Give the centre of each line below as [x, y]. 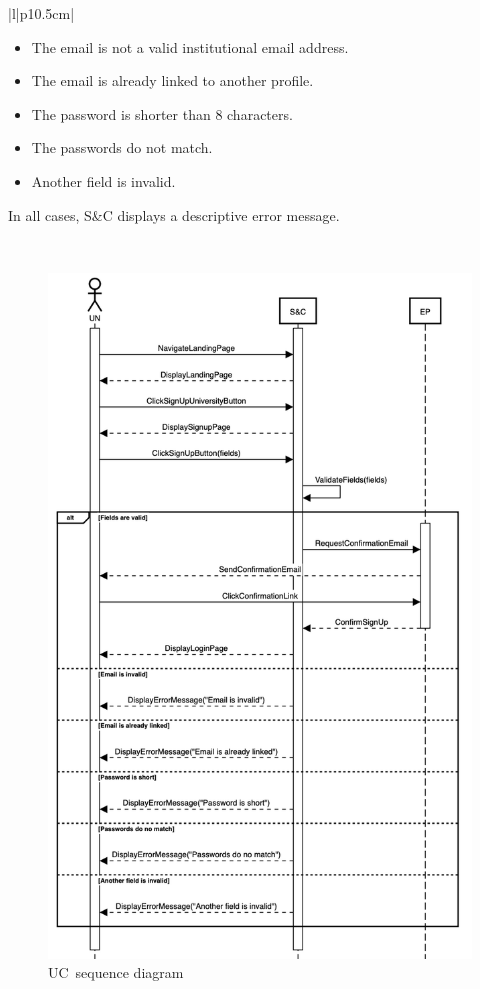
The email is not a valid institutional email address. [190, 46]
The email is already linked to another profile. [172, 80]
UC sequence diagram [116, 972]
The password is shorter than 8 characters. [162, 113]
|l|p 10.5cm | [41, 13]
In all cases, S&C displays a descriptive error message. [174, 214]
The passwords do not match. [122, 147]
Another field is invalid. [103, 180]
